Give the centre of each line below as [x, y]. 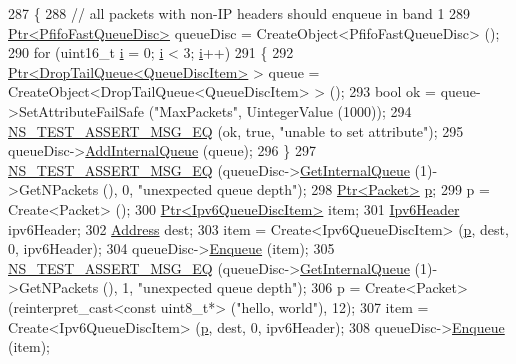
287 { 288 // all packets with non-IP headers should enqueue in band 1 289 [239, 13]
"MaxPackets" [196, 110]
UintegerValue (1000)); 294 [329, 110]
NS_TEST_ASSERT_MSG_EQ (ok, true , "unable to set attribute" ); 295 [236, 130]
